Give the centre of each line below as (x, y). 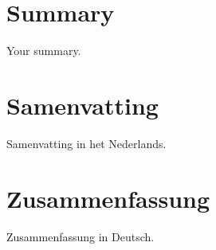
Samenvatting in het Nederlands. (86, 143)
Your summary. (44, 51)
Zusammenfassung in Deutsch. (81, 236)
